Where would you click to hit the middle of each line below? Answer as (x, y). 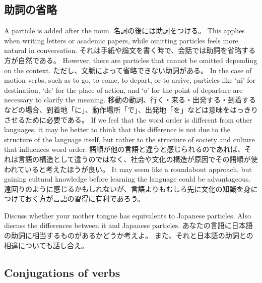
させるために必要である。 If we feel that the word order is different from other (128, 119)
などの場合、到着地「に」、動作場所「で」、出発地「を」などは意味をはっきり (131, 109)
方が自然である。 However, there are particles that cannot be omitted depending (131, 60)
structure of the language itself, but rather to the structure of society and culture (129, 139)
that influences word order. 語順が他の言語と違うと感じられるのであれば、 (124, 149)
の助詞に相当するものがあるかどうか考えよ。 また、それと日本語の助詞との (129, 235)
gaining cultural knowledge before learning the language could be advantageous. (127, 179)
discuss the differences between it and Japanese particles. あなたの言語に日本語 (128, 225)
